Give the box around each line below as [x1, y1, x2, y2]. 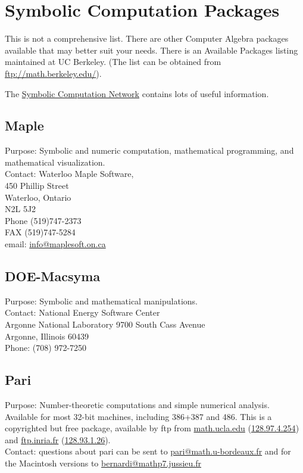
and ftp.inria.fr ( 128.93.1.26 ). [5, 433, 111, 446]
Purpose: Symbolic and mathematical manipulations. [5, 294, 198, 307]
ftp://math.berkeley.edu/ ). [5, 67, 102, 79]
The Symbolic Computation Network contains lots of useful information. [5, 87, 269, 99]
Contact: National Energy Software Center [5, 306, 160, 319]
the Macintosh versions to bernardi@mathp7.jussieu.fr [5, 456, 201, 469]
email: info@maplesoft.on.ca [5, 238, 106, 250]
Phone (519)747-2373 [5, 214, 82, 226]
